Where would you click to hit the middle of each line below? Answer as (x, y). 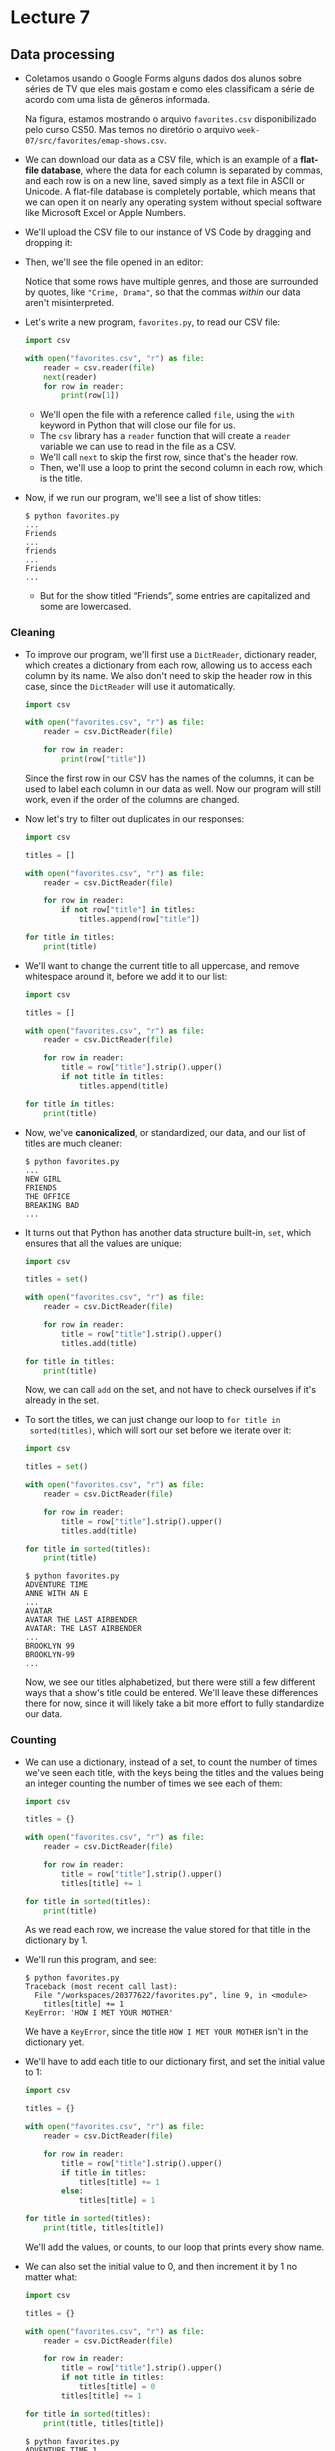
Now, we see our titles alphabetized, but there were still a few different (170, 1682)
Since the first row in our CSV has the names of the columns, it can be (169, 778)
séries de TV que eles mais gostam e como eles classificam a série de (169, 89)
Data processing (62, 54)
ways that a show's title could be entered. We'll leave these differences (171, 1693)
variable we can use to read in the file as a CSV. (138, 447)
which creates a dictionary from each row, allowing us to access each (168, 665)
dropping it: (48, 242)
